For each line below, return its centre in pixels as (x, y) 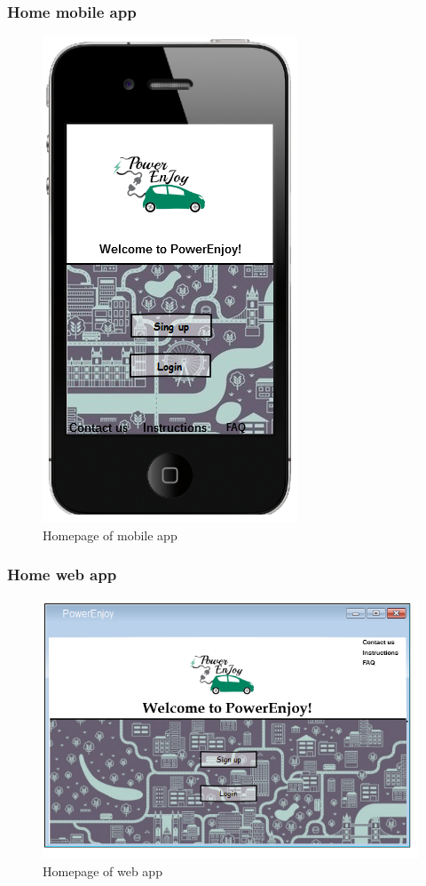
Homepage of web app (103, 870)
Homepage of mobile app (110, 535)
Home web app (62, 575)
